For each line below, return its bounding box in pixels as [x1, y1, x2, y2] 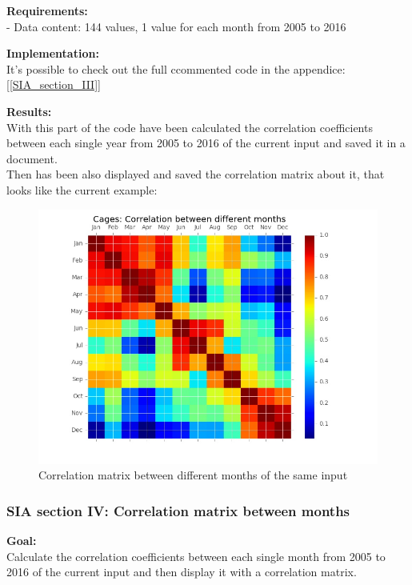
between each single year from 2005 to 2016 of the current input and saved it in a [6, 134, 406, 151]
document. [6, 150, 58, 166]
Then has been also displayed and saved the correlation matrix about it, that [6, 166, 385, 182]
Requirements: [6, 2, 88, 18]
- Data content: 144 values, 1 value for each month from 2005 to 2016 [6, 18, 346, 34]
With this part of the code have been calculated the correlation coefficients [6, 118, 373, 135]
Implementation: [6, 45, 99, 62]
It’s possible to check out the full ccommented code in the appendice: [6, 60, 346, 77]
